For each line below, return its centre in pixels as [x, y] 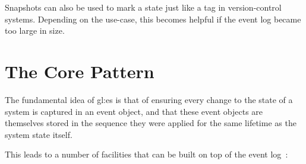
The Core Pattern [80, 71]
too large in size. [35, 30]
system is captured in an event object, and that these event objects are [134, 111]
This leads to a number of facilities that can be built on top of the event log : [146, 154]
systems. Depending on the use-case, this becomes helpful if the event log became [153, 19]
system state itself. [39, 134]
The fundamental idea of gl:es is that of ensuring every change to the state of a [149, 99]
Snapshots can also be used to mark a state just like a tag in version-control [143, 7]
